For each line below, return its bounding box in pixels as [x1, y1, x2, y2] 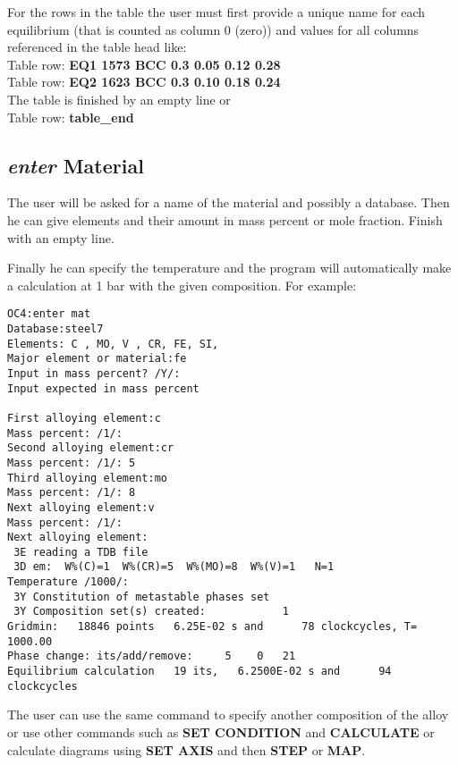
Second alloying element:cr [7, 441, 174, 455]
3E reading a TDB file [13, 545, 148, 559]
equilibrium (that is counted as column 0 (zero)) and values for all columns [7, 20, 420, 38]
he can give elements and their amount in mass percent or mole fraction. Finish [7, 210, 443, 229]
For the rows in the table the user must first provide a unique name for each [7, 3, 425, 21]
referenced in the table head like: [7, 38, 187, 56]
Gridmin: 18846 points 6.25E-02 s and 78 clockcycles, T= [7, 620, 418, 634]
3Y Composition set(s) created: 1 [13, 605, 289, 618]
